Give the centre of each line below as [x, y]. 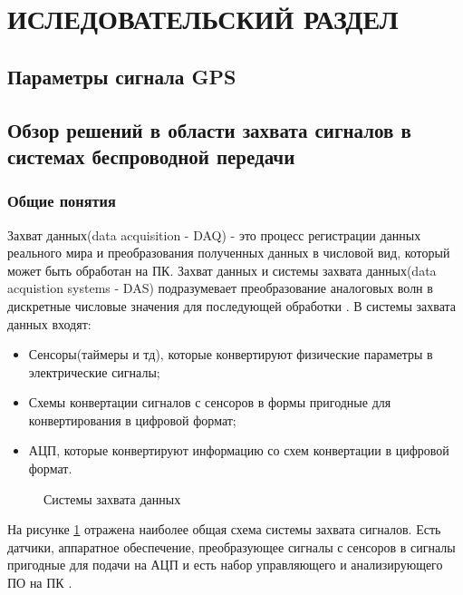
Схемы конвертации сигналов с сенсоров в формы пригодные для [210, 402]
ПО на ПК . [40, 583]
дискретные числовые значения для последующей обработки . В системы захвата [232, 305]
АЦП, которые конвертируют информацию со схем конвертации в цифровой [239, 450]
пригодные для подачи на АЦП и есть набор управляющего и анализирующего [225, 565]
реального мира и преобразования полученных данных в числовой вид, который [229, 253]
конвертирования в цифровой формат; [132, 419]
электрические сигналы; [94, 371]
